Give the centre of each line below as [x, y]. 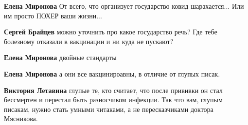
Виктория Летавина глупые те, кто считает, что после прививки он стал [113, 90]
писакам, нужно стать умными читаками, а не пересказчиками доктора [109, 109]
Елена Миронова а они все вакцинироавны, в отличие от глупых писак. [112, 73]
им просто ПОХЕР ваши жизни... [53, 15]
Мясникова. [21, 118]
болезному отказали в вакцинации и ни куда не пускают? [89, 41]
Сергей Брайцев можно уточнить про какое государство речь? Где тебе [111, 32]
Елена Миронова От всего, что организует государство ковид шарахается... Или [124, 6]
